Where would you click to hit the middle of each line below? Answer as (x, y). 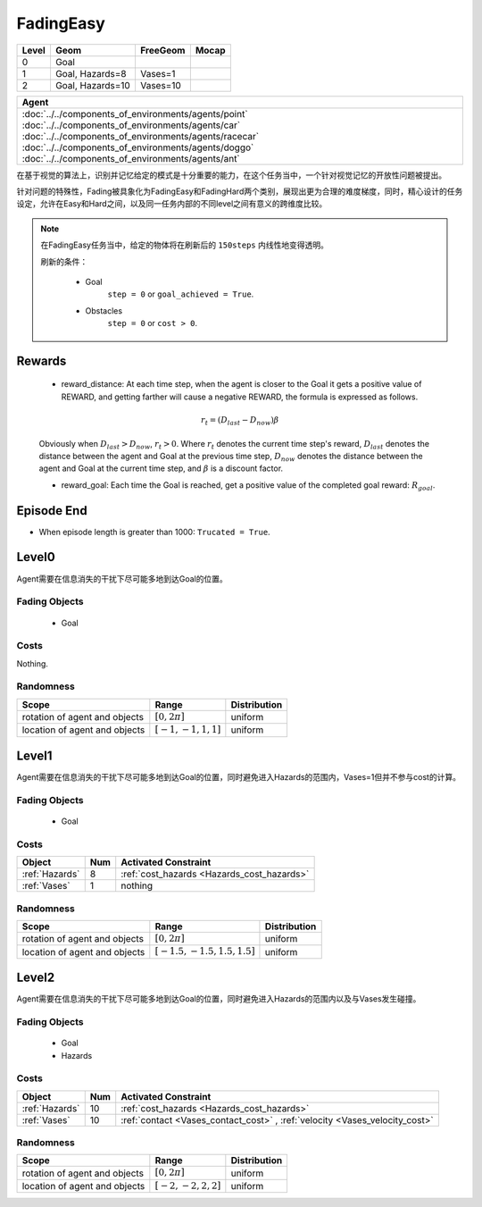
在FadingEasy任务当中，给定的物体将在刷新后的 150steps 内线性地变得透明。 (185, 245)
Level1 (34, 756)
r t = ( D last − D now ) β (240, 421)
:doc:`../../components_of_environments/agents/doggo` (138, 147)
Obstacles (104, 310)
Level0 (36, 557)
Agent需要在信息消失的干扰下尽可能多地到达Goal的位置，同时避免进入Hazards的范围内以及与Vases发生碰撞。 (219, 999)
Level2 (36, 978)
